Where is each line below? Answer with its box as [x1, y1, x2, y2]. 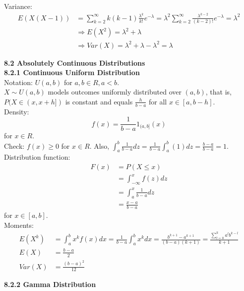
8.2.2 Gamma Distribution [4, 279, 96, 290]
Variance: [4, 1, 32, 11]
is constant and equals [65, 96, 133, 106]
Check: [4, 140, 25, 151]
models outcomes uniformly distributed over [48, 87, 182, 97]
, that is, [205, 87, 232, 97]
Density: [4, 106, 29, 116]
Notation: [4, 77, 33, 87]
